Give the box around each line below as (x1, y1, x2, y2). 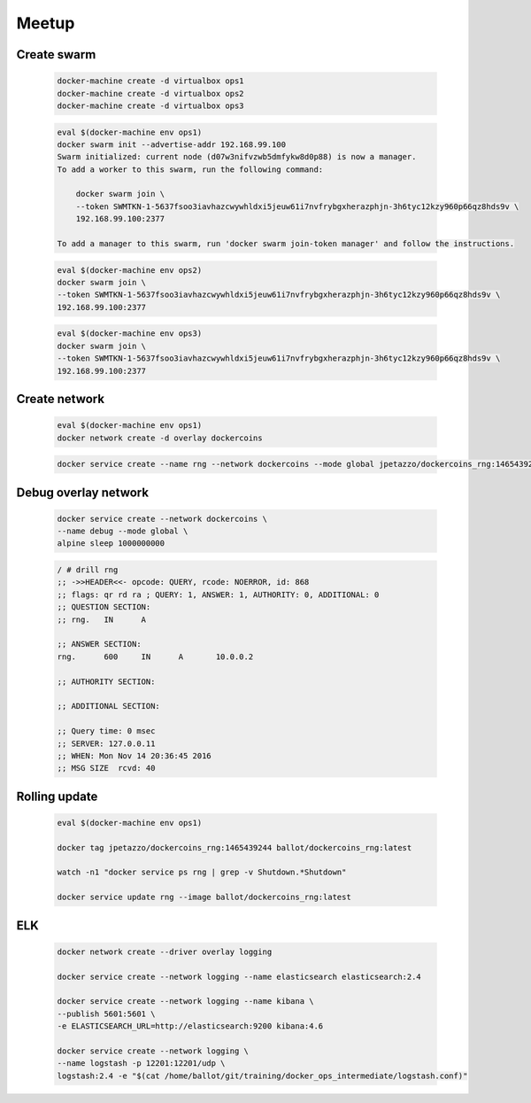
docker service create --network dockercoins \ (57, 514, 267, 524)
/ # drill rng (57, 565, 119, 575)
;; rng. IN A (57, 614, 146, 625)
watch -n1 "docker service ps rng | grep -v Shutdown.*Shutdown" (57, 867, 347, 877)
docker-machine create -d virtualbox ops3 (57, 100, 244, 111)
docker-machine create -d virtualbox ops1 (57, 76, 244, 86)
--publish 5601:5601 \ (57, 1008, 156, 1019)
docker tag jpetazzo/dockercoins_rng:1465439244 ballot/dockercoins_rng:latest (57, 843, 412, 852)
